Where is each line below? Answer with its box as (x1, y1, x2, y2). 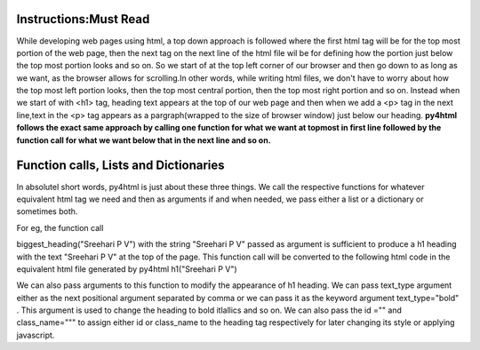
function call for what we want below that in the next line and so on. (16, 134, 271, 146)
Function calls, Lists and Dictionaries (16, 158, 226, 173)
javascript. (16, 330, 55, 340)
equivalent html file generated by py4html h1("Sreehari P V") (16, 263, 237, 274)
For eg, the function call (16, 222, 104, 233)
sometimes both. (16, 206, 78, 217)
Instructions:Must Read (16, 12, 150, 27)
